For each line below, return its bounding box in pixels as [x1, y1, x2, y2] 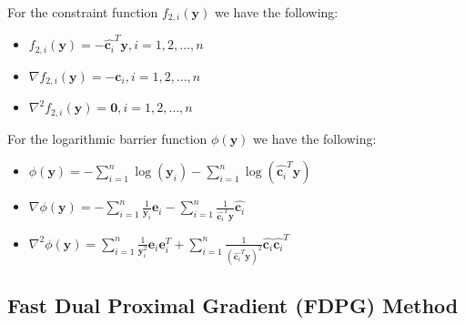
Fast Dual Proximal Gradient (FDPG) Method [7, 291, 459, 320]
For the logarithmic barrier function [7, 128, 207, 147]
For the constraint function [7, 3, 158, 21]
